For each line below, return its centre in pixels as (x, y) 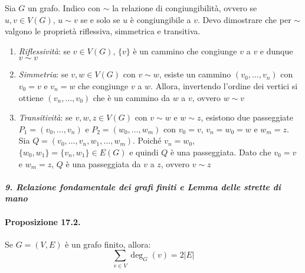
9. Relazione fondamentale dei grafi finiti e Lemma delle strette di (143, 186)
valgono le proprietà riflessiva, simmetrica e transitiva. (103, 31)
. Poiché (147, 140)
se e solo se (100, 19)
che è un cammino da (131, 97)
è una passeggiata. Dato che (221, 152)
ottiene (31, 97)
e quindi (144, 152)
